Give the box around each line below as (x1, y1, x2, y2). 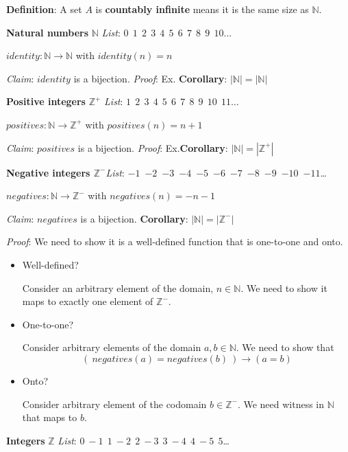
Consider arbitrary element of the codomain (22, 396, 207, 411)
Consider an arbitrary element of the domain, (22, 280, 214, 295)
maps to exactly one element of (22, 294, 153, 308)
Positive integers (6, 94, 86, 109)
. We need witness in (237, 396, 325, 411)
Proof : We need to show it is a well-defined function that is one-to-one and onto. (6, 234, 343, 249)
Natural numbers (6, 25, 89, 39)
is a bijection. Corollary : (80, 211, 188, 225)
